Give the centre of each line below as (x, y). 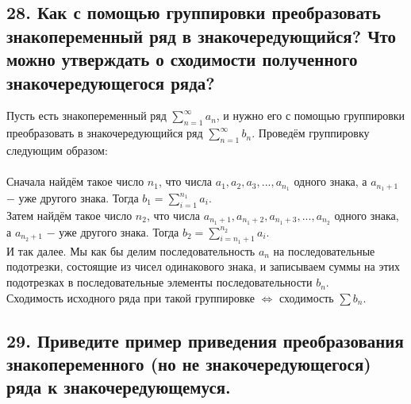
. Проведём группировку (311, 133)
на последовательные (324, 250)
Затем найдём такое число (69, 215)
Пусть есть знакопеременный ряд (86, 115)
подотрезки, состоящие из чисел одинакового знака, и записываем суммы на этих (204, 266)
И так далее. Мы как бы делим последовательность (131, 250)
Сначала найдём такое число (75, 181)
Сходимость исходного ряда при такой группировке (131, 297)
